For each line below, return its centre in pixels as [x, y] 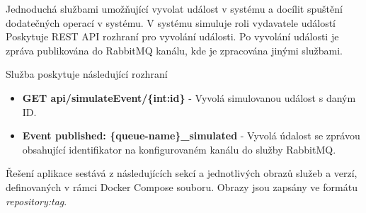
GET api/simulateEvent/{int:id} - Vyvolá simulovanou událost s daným [189, 97]
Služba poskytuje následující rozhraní [87, 74]
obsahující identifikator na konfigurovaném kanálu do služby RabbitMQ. [179, 149]
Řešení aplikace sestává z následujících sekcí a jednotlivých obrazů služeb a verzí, [182, 173]
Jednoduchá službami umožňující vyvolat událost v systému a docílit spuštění [174, 8]
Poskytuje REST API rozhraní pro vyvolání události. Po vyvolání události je [172, 36]
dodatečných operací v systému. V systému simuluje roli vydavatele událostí [171, 22]
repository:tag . [36, 201]
